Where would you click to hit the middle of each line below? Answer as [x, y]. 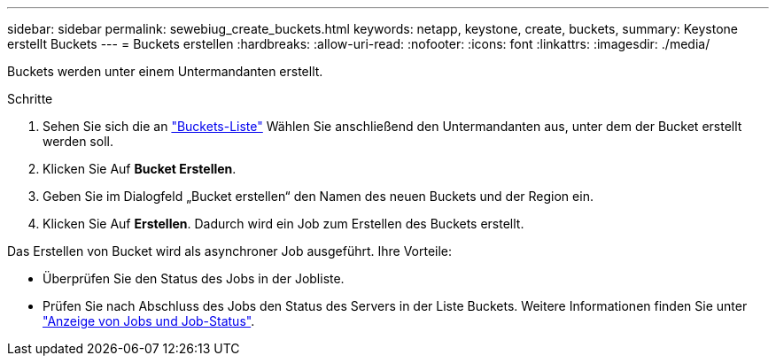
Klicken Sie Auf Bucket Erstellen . [140, 169]
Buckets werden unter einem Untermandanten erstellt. [165, 71]
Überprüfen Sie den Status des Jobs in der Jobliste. [194, 278]
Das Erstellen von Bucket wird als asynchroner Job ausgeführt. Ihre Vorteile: [230, 251]
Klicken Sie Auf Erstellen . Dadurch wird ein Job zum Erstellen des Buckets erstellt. [283, 224]
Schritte [30, 99]
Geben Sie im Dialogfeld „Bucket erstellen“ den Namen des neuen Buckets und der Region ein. [318, 196]
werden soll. [78, 141]
